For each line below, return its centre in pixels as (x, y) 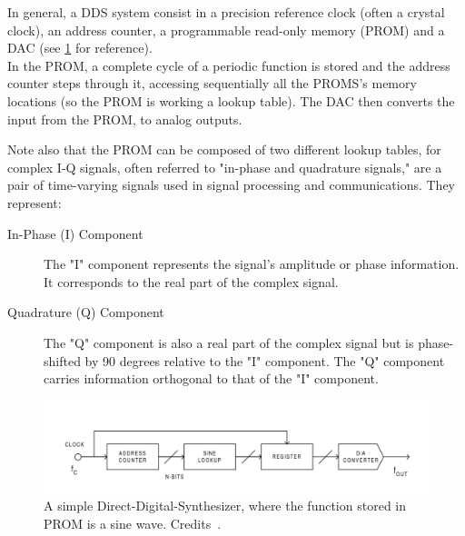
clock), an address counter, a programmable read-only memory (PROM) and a (226, 30)
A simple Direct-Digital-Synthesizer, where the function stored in (225, 506)
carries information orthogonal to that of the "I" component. (211, 378)
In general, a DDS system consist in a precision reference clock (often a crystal (226, 12)
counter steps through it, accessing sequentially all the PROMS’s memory (212, 83)
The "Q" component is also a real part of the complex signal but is (229, 342)
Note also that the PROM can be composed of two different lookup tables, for (224, 149)
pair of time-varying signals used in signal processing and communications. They (231, 185)
